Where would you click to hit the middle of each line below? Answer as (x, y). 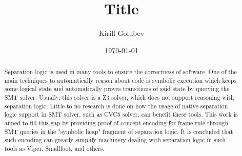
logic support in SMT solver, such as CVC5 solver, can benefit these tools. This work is (121, 114)
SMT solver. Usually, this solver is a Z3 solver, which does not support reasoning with (119, 97)
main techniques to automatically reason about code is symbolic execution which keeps (120, 80)
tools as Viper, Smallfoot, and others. (54, 149)
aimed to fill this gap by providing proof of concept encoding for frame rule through (116, 123)
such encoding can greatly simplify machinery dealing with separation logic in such (115, 140)
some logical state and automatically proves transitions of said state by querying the (117, 89)
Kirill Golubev (122, 33)
